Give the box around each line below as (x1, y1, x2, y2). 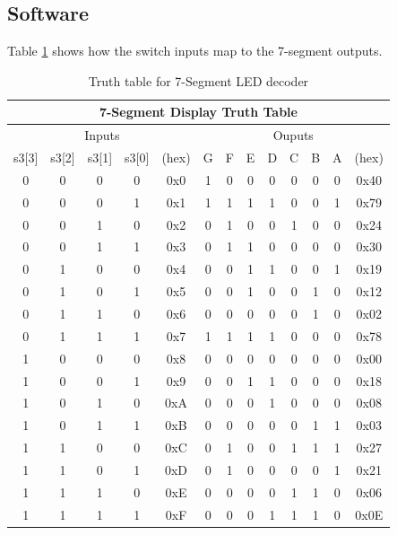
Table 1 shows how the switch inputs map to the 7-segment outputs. (7, 41, 383, 60)
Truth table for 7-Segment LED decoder (88, 71, 309, 90)
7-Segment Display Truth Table (99, 102, 298, 121)
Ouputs (272, 126, 314, 145)
